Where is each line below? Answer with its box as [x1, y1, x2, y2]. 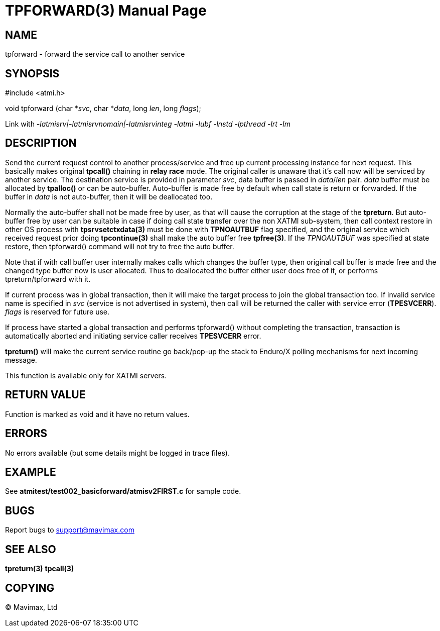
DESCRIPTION [5, 137, 77, 150]
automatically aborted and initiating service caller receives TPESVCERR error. [5, 331, 261, 340]
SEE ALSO [5, 543, 56, 556]
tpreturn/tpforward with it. [5, 274, 91, 283]
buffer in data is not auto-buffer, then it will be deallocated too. [5, 192, 213, 201]
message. [5, 355, 37, 364]
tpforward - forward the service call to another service [5, 50, 185, 59]
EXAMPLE [5, 465, 56, 478]
